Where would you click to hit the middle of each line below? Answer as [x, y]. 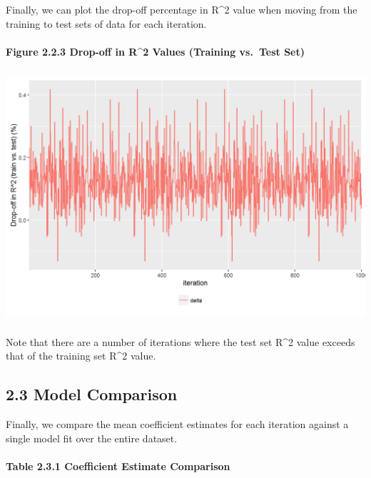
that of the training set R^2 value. [81, 356]
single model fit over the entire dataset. [92, 438]
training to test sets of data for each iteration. [106, 23]
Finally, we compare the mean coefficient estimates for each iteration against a [177, 423]
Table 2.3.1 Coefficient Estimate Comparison [118, 466]
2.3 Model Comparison [92, 394]
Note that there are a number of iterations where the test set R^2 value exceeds [181, 341]
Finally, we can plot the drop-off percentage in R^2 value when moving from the [182, 9]
